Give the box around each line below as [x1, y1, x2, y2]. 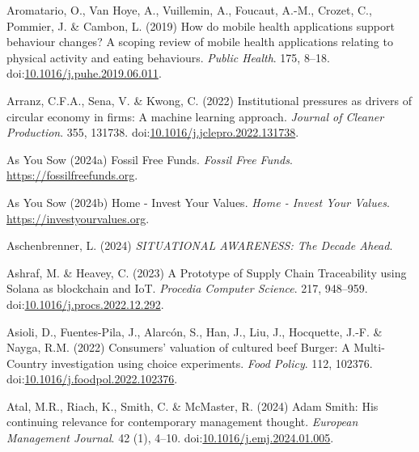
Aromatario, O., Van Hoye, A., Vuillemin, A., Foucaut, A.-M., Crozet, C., [6, 2, 372, 18]
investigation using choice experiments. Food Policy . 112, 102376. [51, 354, 373, 371]
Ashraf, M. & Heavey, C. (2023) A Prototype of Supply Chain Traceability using [6, 264, 407, 281]
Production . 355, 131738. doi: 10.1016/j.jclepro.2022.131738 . [6, 124, 299, 141]
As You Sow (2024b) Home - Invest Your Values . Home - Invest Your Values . [6, 193, 390, 210]
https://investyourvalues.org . [6, 209, 150, 226]
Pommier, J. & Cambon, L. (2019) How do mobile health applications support [6, 17, 395, 34]
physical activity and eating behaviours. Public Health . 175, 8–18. [6, 49, 330, 65]
